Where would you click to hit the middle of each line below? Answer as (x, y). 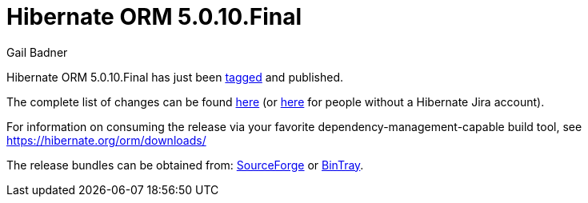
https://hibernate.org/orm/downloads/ (106, 140)
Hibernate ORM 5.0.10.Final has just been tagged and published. (175, 77)
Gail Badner (37, 52)
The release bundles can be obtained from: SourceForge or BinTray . (185, 165)
